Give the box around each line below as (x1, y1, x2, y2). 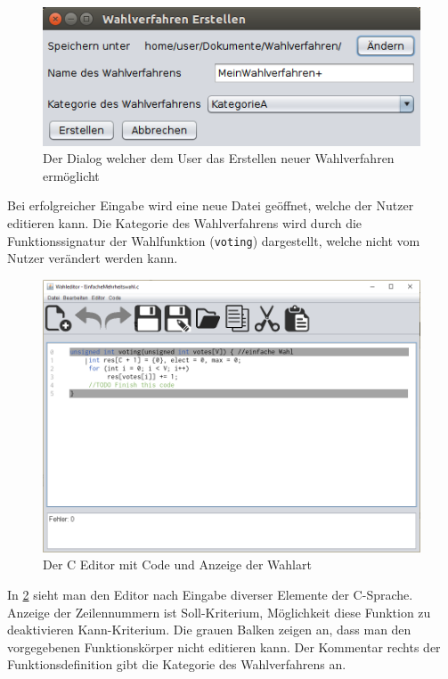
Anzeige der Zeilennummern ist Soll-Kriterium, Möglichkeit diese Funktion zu (7, 602, 431, 621)
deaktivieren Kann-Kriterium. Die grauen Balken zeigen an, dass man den (7, 620, 411, 639)
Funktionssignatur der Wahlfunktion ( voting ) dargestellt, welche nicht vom (7, 231, 420, 250)
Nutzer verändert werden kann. (7, 249, 178, 267)
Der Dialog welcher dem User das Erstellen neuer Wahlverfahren (43, 149, 395, 168)
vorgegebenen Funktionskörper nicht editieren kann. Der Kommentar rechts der (7, 637, 441, 656)
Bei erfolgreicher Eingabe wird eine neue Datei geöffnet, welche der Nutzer (7, 196, 414, 215)
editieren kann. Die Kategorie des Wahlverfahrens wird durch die (7, 214, 362, 233)
